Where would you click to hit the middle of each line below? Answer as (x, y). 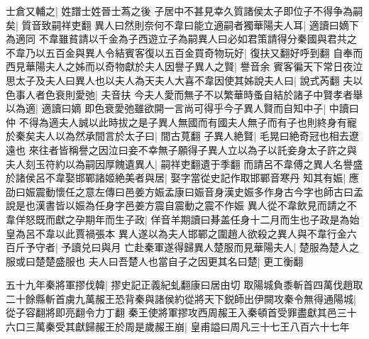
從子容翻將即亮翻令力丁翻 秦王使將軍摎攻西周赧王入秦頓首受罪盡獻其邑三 (176, 312)
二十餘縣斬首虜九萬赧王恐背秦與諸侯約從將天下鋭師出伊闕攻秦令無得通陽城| (181, 298)
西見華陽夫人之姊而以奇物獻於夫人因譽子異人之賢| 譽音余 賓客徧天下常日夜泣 (184, 66)
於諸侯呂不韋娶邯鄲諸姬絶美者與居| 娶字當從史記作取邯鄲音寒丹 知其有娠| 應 (182, 178)
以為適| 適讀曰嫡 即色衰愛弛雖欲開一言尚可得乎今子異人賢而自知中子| (166, 108)
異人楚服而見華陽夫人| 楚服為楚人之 (276, 247)
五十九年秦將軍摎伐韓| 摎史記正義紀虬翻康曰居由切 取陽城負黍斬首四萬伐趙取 (184, 285)
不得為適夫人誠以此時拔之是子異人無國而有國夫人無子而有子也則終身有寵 (188, 122)
